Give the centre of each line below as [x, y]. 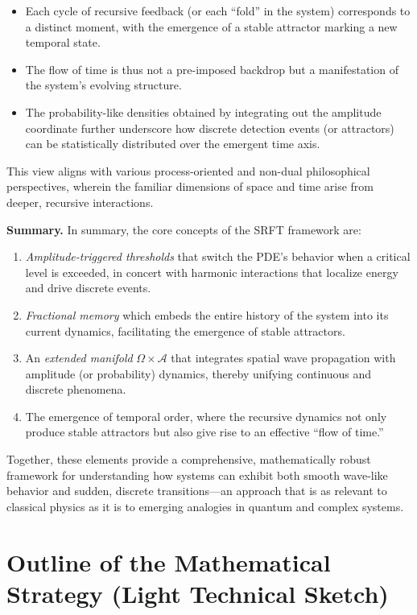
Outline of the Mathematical [169, 561]
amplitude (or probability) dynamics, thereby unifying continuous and [198, 373]
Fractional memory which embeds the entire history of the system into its [207, 314]
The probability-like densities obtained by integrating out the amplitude [203, 111]
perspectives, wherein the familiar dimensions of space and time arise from [190, 186]
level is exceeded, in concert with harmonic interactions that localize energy [212, 272]
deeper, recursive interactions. [80, 202]
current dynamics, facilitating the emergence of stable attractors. [185, 330]
